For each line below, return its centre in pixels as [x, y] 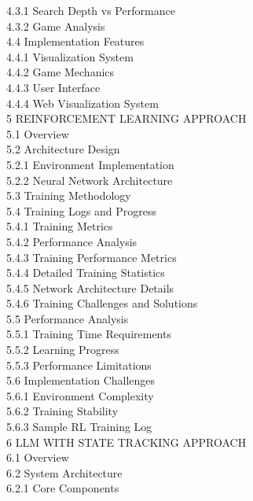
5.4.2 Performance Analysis [72, 241]
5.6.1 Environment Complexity [80, 395]
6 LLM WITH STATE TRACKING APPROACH [126, 442]
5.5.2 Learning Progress [63, 350]
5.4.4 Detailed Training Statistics [86, 273]
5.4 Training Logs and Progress [81, 210]
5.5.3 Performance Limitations [79, 365]
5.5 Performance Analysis [68, 318]
